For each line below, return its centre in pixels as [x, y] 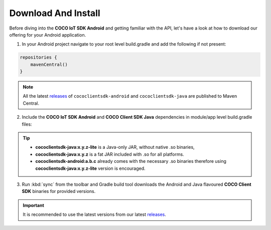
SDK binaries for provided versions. [59, 191]
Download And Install [55, 13]
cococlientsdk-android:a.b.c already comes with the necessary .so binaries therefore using [131, 161]
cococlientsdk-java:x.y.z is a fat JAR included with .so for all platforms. [110, 154]
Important [34, 205]
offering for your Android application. [48, 35]
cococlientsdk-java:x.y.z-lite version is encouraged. [90, 168]
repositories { [38, 57]
